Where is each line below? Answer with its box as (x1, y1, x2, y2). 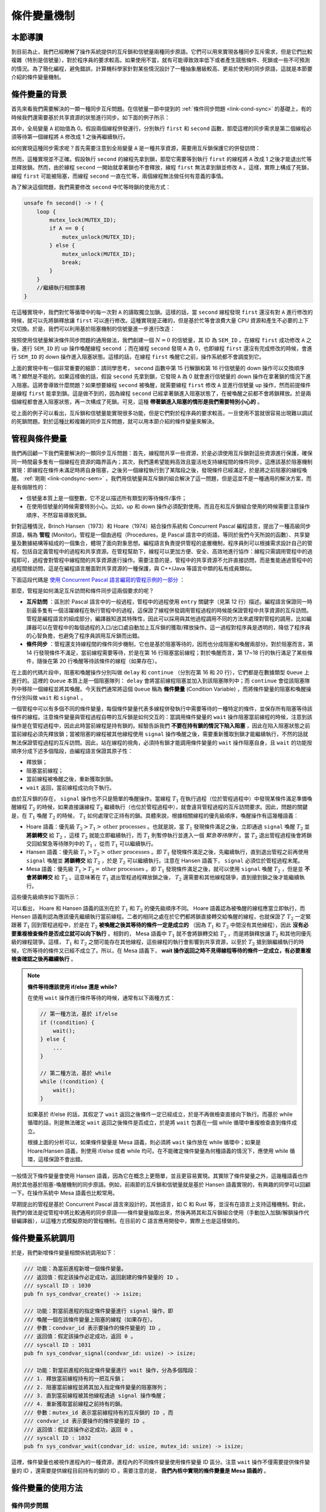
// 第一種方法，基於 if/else (40, 1011, 118, 1017)
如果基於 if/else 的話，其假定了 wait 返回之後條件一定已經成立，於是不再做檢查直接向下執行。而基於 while (27, 1110, 293, 1118)
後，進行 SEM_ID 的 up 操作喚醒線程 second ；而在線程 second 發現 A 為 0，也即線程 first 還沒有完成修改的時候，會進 (11, 345, 313, 352)
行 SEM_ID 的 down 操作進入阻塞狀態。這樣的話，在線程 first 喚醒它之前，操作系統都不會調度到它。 (11, 353, 265, 360)
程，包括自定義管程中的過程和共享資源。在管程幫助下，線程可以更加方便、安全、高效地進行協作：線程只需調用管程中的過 (11, 548, 313, 555)
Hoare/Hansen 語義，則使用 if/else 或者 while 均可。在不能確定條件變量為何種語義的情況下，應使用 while (27, 1147, 289, 1155)
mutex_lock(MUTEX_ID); (49, 217, 117, 224)
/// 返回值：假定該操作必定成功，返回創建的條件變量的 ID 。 (24, 1274, 182, 1280)
